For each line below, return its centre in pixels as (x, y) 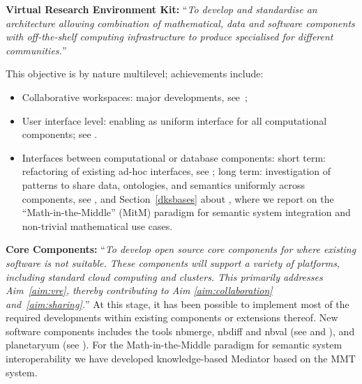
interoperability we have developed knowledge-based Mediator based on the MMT (181, 359)
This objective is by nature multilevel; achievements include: (135, 74)
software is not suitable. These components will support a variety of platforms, (173, 262)
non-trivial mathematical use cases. (97, 225)
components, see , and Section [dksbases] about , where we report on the (178, 198)
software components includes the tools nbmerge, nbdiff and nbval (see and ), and (180, 331)
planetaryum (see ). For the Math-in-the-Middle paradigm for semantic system (174, 345)
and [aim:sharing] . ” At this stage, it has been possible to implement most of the (178, 304)
